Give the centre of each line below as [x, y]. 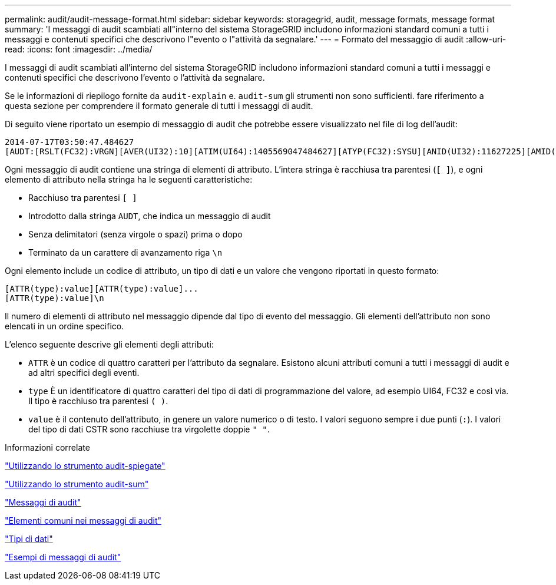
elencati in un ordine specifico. [64, 326]
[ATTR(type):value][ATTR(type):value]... [102, 289]
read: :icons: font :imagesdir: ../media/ [79, 49]
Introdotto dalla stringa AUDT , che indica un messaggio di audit [150, 216]
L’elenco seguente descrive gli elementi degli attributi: [109, 344]
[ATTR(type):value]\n [54, 298]
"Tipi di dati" [29, 539]
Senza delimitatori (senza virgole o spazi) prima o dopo [135, 234]
